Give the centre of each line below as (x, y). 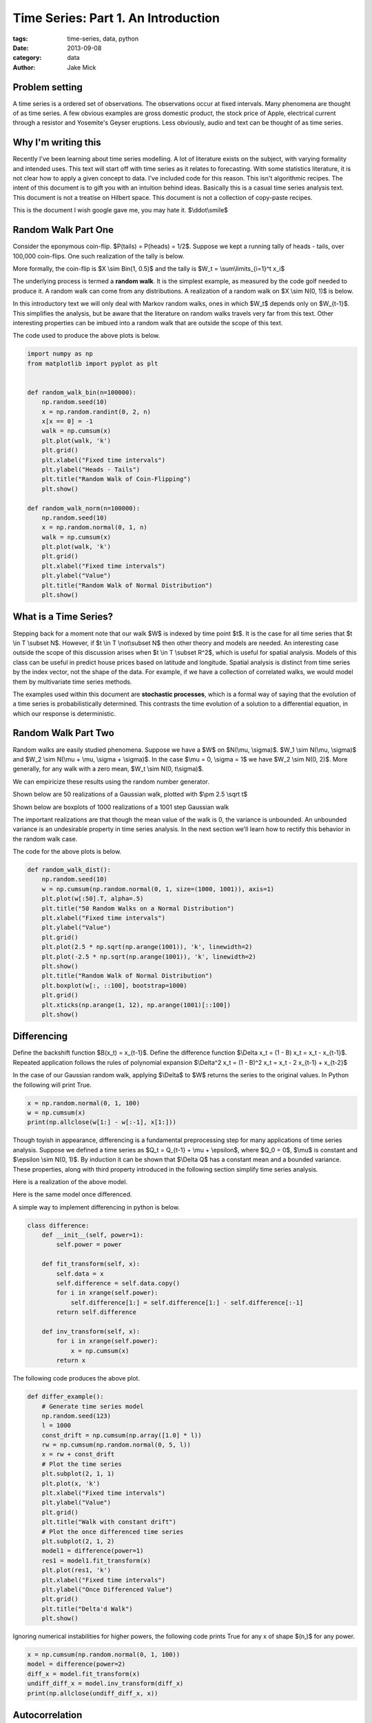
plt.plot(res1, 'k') (76, 1570)
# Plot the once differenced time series (113, 1531)
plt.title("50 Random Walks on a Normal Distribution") (138, 908)
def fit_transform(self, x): (91, 1264)
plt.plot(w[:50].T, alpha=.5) (93, 899)
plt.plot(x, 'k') (71, 1483)
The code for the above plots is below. (67, 852)
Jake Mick (82, 67)
